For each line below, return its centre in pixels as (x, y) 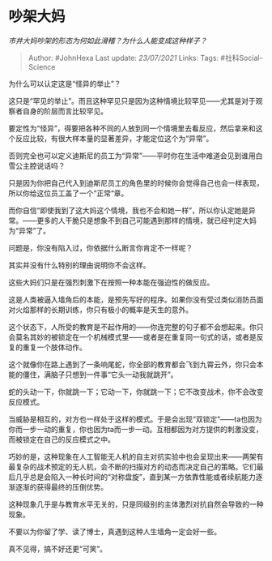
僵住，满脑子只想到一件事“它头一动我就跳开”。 (100, 375)
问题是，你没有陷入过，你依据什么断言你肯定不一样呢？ (100, 247)
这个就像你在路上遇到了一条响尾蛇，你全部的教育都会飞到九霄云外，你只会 (132, 364)
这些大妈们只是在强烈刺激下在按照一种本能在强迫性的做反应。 (111, 282)
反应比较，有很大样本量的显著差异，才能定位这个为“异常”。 (114, 138)
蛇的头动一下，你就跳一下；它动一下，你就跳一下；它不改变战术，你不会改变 (136, 392)
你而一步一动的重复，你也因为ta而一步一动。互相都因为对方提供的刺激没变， (136, 429)
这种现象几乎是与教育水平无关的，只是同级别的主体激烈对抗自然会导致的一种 (136, 504)
